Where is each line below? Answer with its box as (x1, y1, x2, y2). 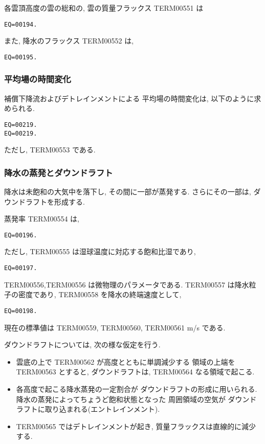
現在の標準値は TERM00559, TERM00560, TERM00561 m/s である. (4, 322, 226, 332)
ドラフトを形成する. (18, 196, 85, 207)
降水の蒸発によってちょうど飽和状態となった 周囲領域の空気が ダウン (16, 393, 250, 404)
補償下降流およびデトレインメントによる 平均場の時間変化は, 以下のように (4, 93, 254, 103)
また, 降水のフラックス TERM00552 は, (4, 35, 134, 46)
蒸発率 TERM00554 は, (4, 213, 79, 224)
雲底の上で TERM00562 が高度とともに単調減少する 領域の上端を (16, 356, 235, 367)
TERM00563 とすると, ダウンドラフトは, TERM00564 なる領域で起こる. (16, 366, 255, 377)
